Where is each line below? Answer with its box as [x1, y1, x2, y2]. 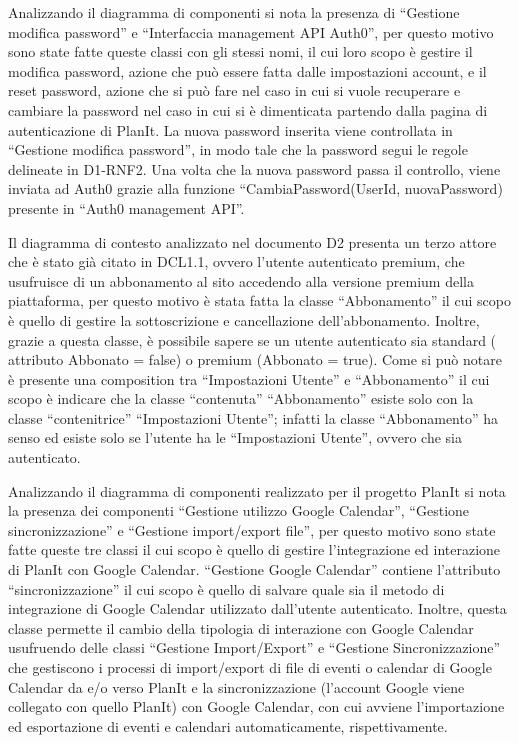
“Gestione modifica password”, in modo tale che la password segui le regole [8, 139, 468, 160]
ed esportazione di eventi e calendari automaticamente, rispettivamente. [8, 715, 448, 736]
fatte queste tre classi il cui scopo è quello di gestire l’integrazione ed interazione [8, 539, 501, 560]
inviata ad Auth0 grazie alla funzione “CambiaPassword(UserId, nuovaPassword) [8, 178, 503, 199]
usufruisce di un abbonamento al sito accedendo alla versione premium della [8, 270, 474, 291]
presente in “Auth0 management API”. [8, 197, 245, 218]
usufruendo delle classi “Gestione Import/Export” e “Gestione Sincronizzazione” [8, 637, 501, 658]
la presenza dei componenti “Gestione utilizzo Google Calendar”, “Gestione [8, 500, 470, 521]
